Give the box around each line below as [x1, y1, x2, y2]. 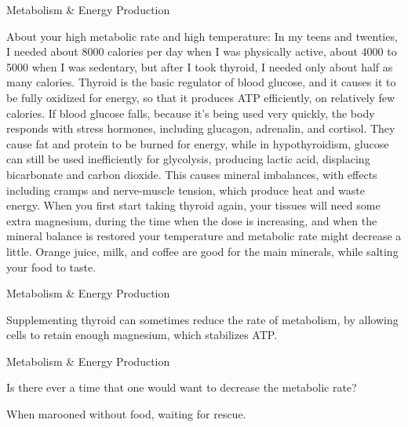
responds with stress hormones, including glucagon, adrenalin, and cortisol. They [6, 120, 395, 137]
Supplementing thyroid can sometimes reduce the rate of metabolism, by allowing [6, 311, 399, 327]
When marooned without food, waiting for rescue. [6, 406, 246, 422]
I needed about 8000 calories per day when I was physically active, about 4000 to [6, 43, 397, 60]
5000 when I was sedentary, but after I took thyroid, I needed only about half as [6, 58, 393, 75]
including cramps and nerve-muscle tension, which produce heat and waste [6, 181, 365, 198]
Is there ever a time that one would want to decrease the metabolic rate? [6, 379, 357, 396]
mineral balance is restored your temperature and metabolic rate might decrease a [6, 228, 402, 244]
